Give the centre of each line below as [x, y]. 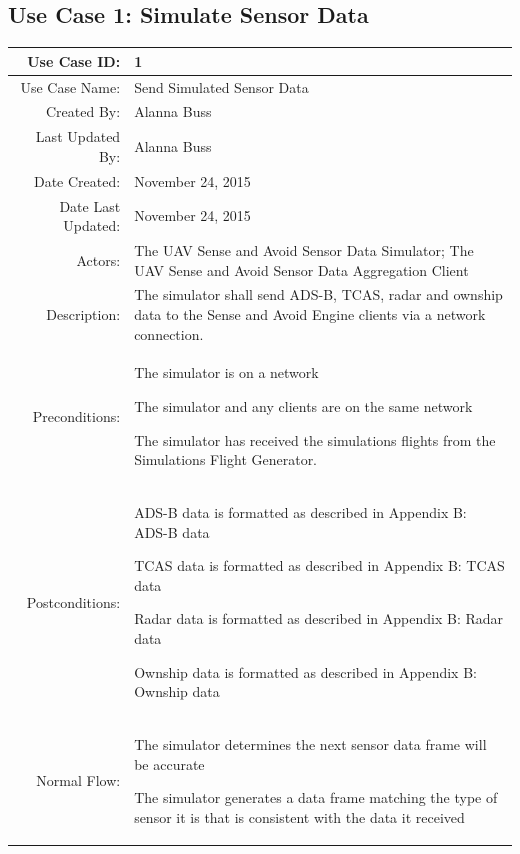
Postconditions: [73, 601]
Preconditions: [76, 415]
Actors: [98, 259]
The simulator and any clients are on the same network [303, 406]
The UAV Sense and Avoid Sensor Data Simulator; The [304, 249]
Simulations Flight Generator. [226, 459]
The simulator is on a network [226, 372]
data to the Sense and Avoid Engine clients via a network [310, 313]
